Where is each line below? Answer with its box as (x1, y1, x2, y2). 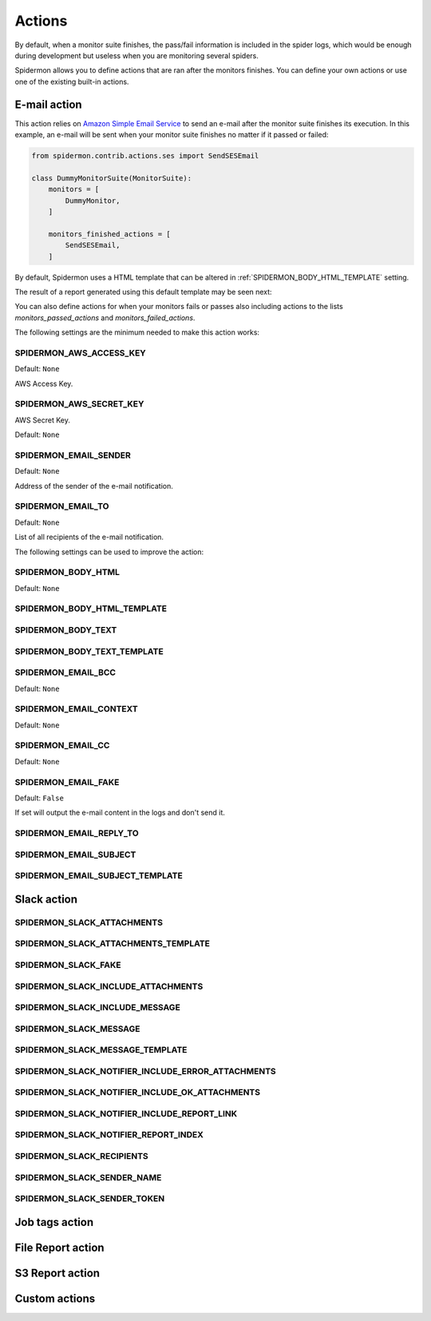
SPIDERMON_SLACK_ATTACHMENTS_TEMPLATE (14, 938, 211, 950)
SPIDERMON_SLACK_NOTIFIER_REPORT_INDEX (14, 1129, 204, 1141)
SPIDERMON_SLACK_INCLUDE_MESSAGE (14, 1002, 181, 1014)
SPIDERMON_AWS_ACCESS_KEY (14, 347, 147, 359)
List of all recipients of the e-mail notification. (14, 532, 164, 542)
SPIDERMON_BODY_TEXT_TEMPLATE (14, 645, 164, 657)
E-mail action (14, 97, 83, 111)
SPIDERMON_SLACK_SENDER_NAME (14, 1172, 162, 1183)
